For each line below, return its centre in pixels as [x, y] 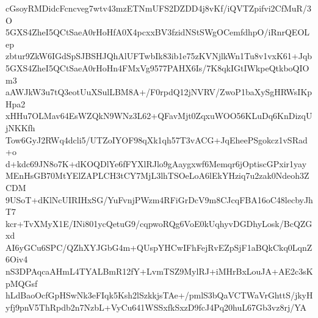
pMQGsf [22, 283]
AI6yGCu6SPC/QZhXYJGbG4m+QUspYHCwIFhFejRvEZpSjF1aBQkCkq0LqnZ [159, 247]
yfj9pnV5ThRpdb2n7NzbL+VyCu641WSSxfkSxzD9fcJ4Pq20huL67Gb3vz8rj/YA [156, 307]
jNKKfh [20, 127]
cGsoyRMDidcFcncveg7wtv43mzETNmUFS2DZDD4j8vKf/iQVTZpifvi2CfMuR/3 [158, 8]
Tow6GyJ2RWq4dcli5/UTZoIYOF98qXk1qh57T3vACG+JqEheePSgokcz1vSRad [157, 139]
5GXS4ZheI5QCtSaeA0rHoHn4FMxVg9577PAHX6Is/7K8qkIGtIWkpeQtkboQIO [157, 67]
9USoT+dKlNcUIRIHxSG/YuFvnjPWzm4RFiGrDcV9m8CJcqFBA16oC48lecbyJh [159, 199]
